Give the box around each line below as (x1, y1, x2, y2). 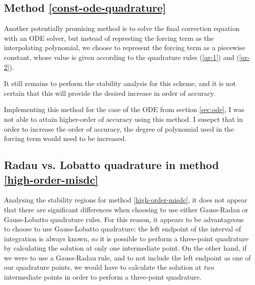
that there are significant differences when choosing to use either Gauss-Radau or (4, 204, 249, 214)
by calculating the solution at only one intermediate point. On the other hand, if (4, 243, 247, 253)
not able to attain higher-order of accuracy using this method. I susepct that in (4, 114, 243, 124)
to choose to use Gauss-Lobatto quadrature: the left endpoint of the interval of (4, 224, 241, 234)
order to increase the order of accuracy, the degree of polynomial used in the (4, 123, 234, 134)
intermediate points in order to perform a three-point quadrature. (4, 272, 201, 282)
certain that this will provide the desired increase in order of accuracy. (4, 87, 216, 98)
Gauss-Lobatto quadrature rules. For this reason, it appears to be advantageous (4, 214, 244, 224)
